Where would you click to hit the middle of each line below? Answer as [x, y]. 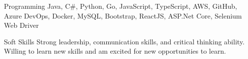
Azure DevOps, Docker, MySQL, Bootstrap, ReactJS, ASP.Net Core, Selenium [123, 15]
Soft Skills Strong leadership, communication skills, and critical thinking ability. [124, 41]
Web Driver [21, 25]
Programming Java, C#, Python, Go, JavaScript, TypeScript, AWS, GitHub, [121, 6]
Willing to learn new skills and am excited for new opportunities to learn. [115, 51]
